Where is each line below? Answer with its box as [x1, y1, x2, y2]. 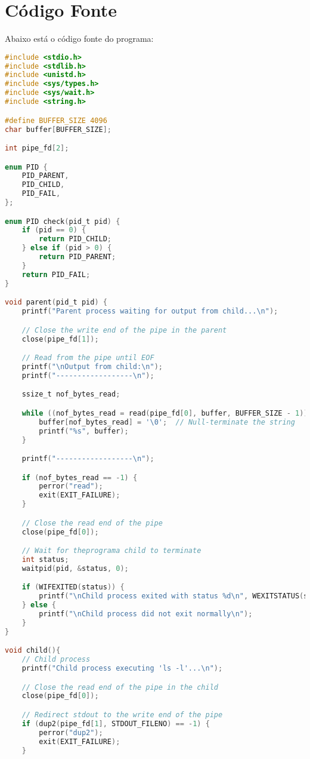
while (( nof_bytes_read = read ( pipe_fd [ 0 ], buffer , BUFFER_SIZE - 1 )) [21, 408, 308, 417]
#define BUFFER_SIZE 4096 [5, 116, 107, 125]
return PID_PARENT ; [39, 253, 116, 262]
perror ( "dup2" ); [39, 728, 103, 737]
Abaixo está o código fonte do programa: [5, 32, 154, 45]
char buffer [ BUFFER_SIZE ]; [5, 125, 112, 134]
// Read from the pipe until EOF [21, 354, 154, 362]
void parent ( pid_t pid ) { [5, 298, 107, 307]
